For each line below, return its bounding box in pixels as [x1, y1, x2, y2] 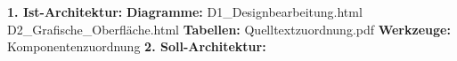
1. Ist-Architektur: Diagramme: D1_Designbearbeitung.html [7, 3, 363, 20]
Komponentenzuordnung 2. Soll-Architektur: [7, 37, 266, 56]
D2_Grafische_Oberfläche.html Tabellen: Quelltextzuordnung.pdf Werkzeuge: [7, 19, 451, 38]
